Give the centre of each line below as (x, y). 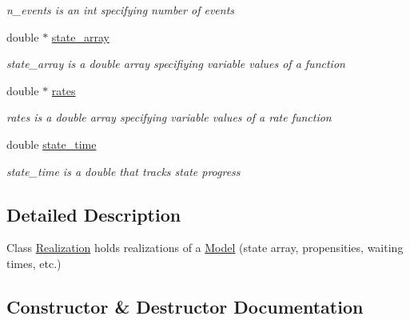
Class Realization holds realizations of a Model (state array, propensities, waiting (205, 248)
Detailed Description (94, 214)
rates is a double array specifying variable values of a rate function (169, 117)
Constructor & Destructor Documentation (185, 306)
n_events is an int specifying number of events (121, 10)
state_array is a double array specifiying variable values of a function (176, 64)
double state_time (52, 144)
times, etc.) (34, 263)
